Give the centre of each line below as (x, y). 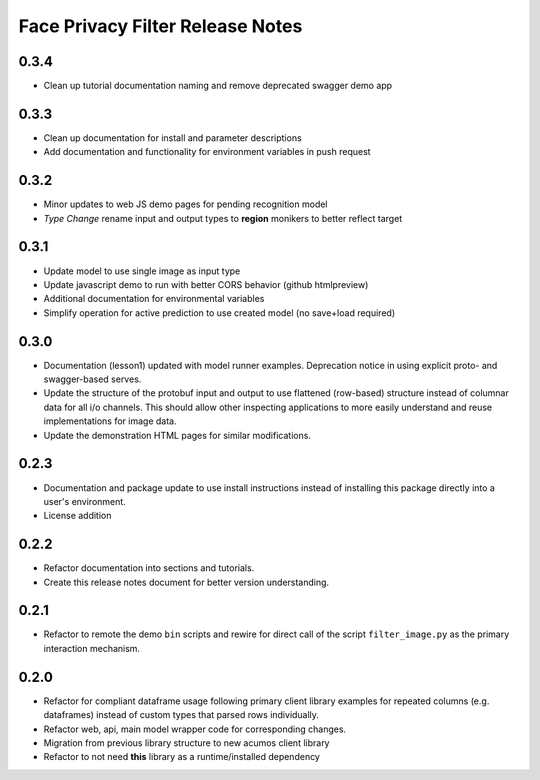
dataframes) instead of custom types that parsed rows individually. (181, 715)
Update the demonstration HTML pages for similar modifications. (177, 435)
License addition (77, 516)
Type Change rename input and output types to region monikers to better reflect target (223, 218)
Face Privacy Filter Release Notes (160, 26)
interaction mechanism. (91, 648)
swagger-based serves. (92, 379)
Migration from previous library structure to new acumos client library (186, 742)
